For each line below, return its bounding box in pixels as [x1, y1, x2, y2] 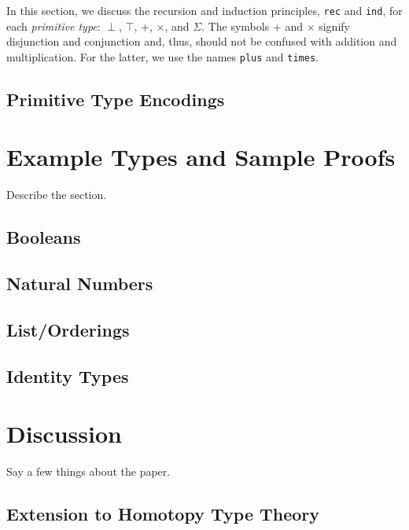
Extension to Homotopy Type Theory [6, 502, 320, 526]
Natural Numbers [6, 271, 153, 296]
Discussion [6, 418, 122, 450]
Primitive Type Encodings [6, 86, 225, 111]
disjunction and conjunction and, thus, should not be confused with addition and [6, 33, 397, 50]
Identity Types [6, 363, 129, 388]
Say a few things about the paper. [6, 463, 171, 480]
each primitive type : [6, 17, 101, 34]
